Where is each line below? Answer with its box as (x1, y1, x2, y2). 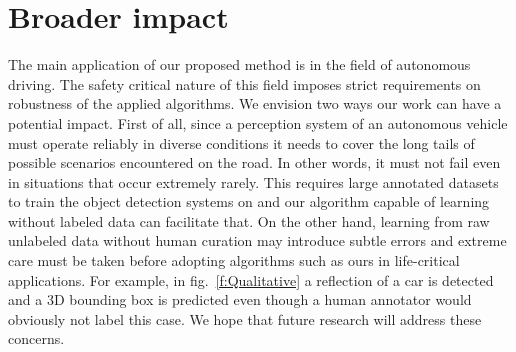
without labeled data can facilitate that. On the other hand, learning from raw (8, 210, 490, 231)
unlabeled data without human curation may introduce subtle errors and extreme (8, 230, 507, 251)
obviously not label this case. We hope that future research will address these (8, 308, 482, 329)
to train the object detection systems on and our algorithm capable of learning (8, 191, 490, 212)
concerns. (8, 328, 65, 349)
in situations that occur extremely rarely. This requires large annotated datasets (8, 171, 499, 192)
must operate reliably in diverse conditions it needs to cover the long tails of (8, 132, 475, 153)
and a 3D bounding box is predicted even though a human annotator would (8, 289, 472, 310)
